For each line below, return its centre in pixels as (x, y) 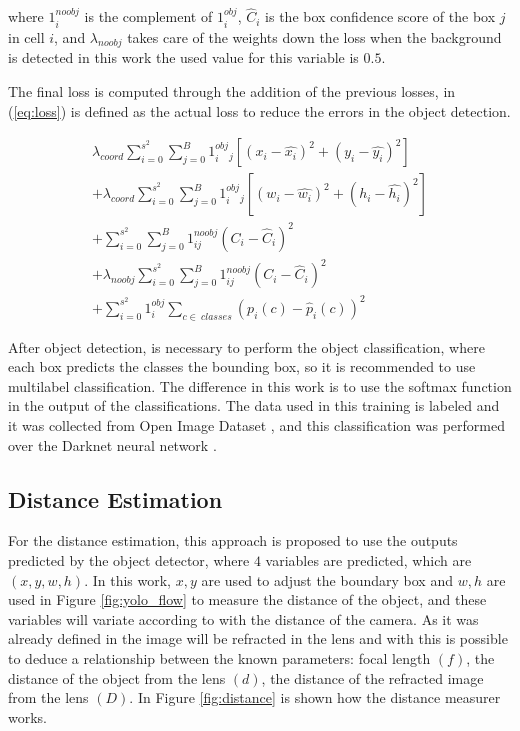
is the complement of (148, 16)
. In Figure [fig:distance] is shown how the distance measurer (315, 697)
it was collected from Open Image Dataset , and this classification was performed (256, 425)
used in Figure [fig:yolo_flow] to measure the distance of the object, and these (247, 599)
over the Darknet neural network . (112, 444)
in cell (26, 36)
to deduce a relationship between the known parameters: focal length (219, 658)
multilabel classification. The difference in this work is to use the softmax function (260, 385)
